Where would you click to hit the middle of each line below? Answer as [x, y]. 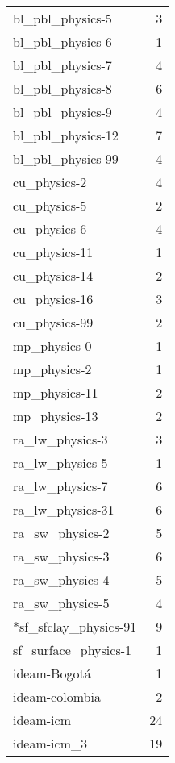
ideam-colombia [57, 696]
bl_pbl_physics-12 [66, 135]
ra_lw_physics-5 [60, 463]
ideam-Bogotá [52, 673]
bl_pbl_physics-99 [66, 158]
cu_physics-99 [53, 322]
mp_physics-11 [56, 392]
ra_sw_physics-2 [61, 533]
